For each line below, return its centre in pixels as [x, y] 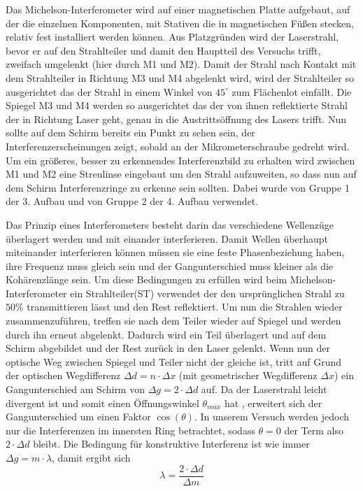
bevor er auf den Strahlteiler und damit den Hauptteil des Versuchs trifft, [163, 50]
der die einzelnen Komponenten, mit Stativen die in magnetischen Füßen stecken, [180, 23]
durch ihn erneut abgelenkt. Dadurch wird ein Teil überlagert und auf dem [166, 334]
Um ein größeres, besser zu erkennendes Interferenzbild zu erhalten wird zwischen [180, 160]
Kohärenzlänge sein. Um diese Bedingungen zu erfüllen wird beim [147, 279]
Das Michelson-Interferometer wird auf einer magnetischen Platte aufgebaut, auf [178, 9]
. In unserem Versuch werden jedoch [272, 417]
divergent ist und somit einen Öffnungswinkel [102, 403]
